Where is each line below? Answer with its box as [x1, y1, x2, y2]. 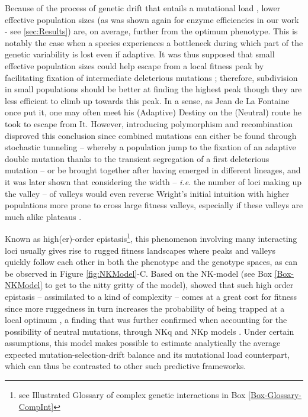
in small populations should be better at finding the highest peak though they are [5, 83, 302, 95]
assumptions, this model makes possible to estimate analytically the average [5, 337, 281, 349]
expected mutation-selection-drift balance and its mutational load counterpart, [5, 348, 290, 360]
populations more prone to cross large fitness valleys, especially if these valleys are [5, 199, 303, 211]
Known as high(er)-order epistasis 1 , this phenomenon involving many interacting [5, 231, 297, 244]
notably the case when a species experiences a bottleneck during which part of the [5, 36, 303, 49]
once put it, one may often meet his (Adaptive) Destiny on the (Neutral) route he [5, 106, 301, 118]
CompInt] [18, 400, 54, 412]
